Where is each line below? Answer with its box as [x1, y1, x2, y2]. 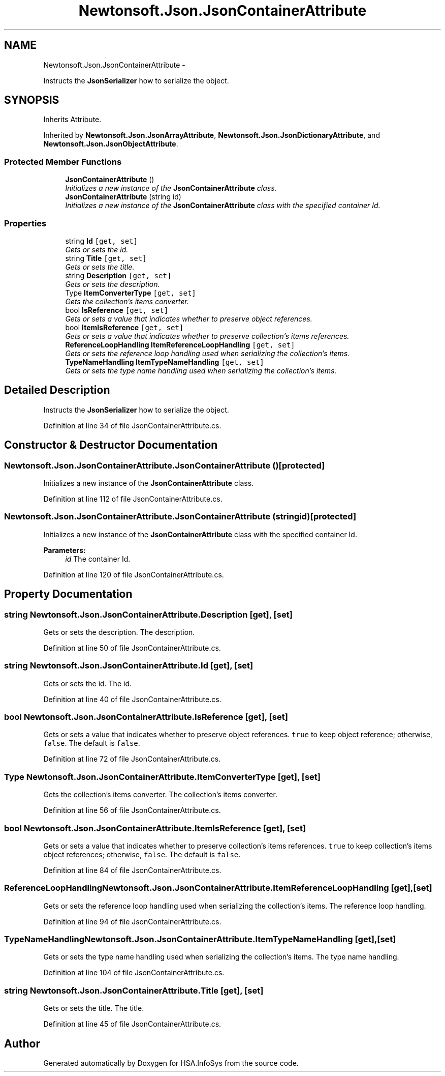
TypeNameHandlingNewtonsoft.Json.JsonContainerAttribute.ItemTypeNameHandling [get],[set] [4, 934, 396, 945]
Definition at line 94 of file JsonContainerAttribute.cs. [43, 917, 221, 926]
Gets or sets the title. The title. [43, 1004, 144, 1013]
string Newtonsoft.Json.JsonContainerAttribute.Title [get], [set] [4, 985, 264, 996]
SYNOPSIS [4, 94, 59, 107]
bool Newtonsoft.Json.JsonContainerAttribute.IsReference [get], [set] [4, 712, 288, 722]
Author [4, 1037, 40, 1050]
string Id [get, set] [65, 236, 138, 245]
